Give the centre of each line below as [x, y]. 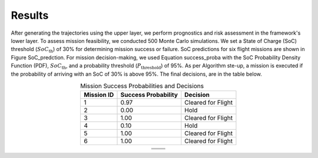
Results [30, 15]
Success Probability [149, 95]
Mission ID [99, 95]
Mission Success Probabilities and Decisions [142, 86]
